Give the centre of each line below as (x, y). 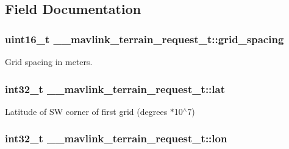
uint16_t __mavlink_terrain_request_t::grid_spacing (144, 39)
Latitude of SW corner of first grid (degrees (86, 111)
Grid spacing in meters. (49, 61)
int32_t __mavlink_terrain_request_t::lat (115, 88)
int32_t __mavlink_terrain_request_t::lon (116, 138)
